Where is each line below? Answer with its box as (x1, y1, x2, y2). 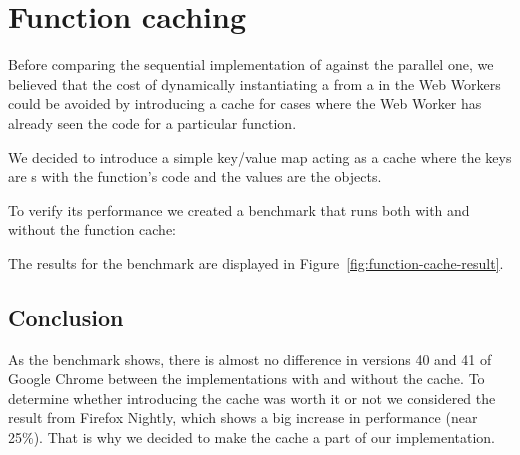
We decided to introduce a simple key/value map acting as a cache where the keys (8, 146, 512, 167)
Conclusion (8, 301, 124, 332)
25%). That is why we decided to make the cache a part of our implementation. (8, 427, 495, 448)
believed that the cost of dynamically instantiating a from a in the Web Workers (8, 73, 501, 94)
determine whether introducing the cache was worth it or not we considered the (8, 387, 496, 408)
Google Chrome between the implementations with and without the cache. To (8, 368, 485, 389)
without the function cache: (8, 219, 177, 240)
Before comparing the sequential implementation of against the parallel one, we (8, 54, 494, 75)
